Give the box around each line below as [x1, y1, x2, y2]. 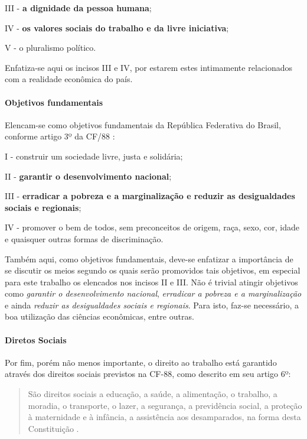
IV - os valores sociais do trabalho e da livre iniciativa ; [5, 21, 229, 34]
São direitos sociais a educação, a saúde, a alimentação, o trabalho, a [28, 388, 277, 400]
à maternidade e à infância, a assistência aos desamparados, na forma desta [28, 411, 301, 423]
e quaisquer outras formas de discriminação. [5, 232, 164, 245]
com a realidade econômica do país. [5, 73, 133, 85]
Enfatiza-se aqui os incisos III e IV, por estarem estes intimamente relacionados [5, 61, 292, 73]
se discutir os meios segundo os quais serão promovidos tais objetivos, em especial [5, 264, 301, 277]
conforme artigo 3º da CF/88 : [5, 130, 115, 142]
